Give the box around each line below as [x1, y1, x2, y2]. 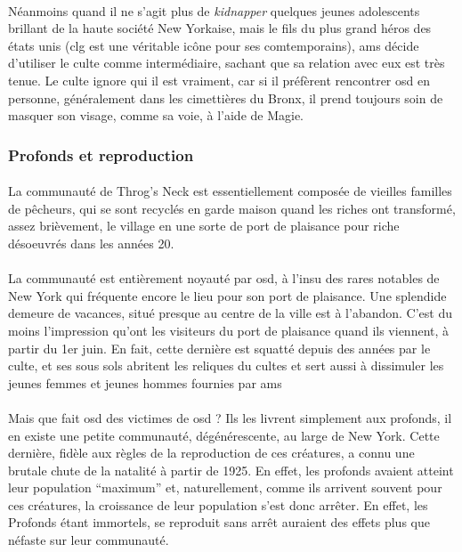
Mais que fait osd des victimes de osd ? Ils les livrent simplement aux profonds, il [8, 408, 452, 426]
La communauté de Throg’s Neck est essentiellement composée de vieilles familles [8, 182, 452, 200]
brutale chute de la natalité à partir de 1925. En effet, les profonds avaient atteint [8, 460, 454, 479]
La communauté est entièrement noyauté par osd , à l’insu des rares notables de [8, 269, 440, 288]
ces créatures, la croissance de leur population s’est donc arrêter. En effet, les [8, 495, 428, 514]
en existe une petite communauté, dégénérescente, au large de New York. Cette [8, 426, 440, 444]
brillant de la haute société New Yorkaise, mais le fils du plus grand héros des [8, 19, 432, 37]
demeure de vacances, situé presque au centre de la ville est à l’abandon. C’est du [8, 304, 452, 322]
